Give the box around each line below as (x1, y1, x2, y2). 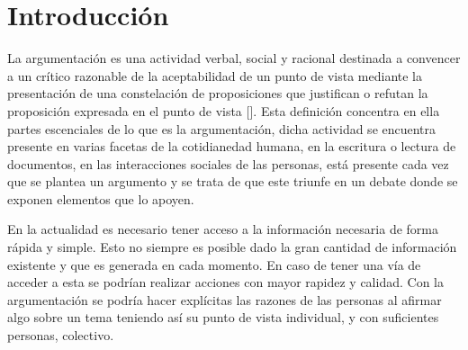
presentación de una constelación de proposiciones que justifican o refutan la (7, 84, 428, 103)
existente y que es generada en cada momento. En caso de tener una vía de (7, 255, 421, 274)
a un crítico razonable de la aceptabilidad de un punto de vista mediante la (7, 66, 423, 85)
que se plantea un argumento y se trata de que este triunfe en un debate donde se (7, 172, 458, 191)
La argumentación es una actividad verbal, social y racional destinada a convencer (7, 49, 461, 67)
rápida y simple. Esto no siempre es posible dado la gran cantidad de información (7, 238, 457, 256)
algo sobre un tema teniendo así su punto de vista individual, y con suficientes (7, 308, 439, 327)
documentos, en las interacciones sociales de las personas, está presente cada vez (7, 154, 449, 173)
